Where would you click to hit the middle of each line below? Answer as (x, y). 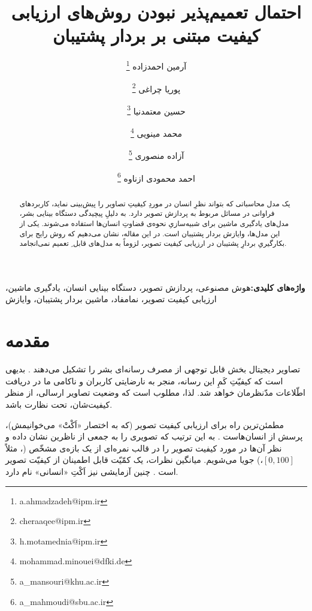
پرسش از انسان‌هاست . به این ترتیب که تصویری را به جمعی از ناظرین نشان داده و (154, 436)
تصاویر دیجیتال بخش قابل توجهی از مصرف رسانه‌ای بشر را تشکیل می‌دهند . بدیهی (153, 369)
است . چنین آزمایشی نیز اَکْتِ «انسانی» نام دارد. (92, 471)
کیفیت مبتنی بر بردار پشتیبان (156, 35)
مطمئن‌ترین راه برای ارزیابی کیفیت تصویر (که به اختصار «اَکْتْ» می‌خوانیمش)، (145, 424)
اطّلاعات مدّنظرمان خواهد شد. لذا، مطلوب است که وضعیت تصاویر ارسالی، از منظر (155, 392)
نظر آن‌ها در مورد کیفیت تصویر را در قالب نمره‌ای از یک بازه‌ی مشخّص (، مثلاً (144, 448)
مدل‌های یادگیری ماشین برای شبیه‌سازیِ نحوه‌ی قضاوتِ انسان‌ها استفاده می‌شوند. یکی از (154, 223)
